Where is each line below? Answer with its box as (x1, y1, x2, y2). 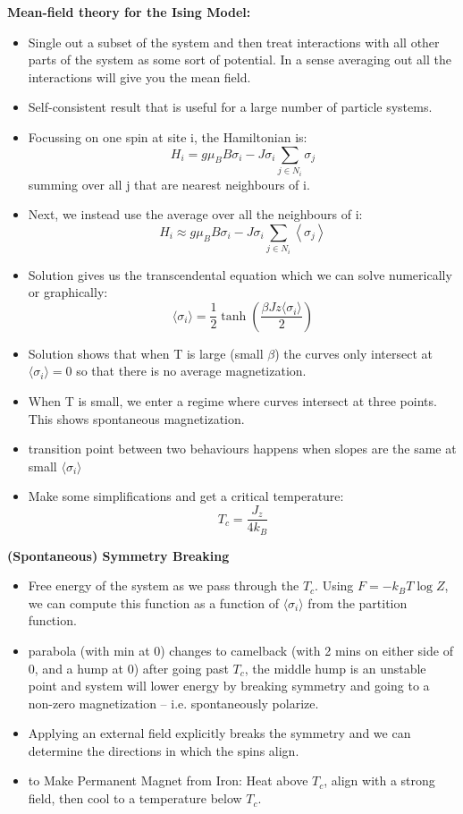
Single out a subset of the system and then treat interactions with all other (28, 32, 440, 51)
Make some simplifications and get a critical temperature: (28, 487, 344, 505)
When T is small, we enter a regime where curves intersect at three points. (28, 392, 437, 411)
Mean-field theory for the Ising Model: (7, 3, 251, 21)
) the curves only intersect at (274, 343, 433, 362)
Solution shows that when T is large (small (28, 343, 264, 362)
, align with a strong (324, 771, 435, 790)
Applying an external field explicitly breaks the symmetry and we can (28, 724, 411, 742)
